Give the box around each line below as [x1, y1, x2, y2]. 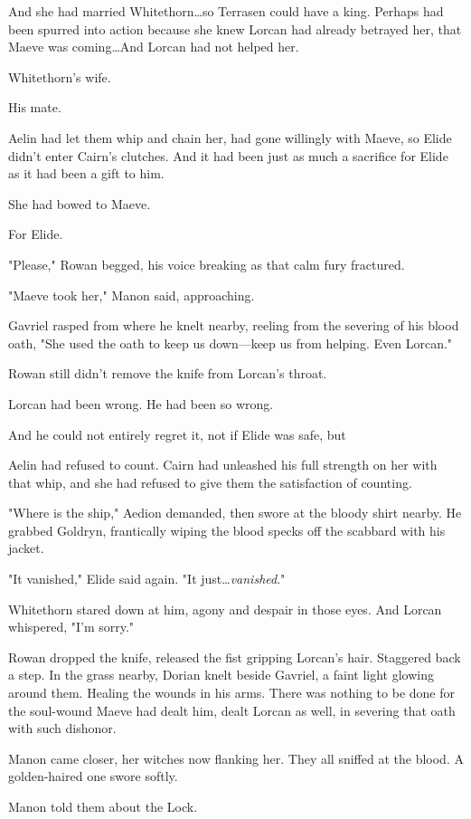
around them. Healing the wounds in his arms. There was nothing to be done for [8, 683, 455, 702]
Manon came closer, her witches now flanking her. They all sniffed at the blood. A [8, 748, 464, 767]
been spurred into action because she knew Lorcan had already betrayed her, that [8, 19, 462, 38]
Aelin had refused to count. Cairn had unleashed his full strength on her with [8, 455, 438, 474]
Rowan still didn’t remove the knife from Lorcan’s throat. [8, 364, 327, 383]
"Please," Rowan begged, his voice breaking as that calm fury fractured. [8, 254, 405, 273]
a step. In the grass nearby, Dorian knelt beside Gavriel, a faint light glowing [8, 665, 434, 684]
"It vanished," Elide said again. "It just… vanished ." [8, 569, 286, 588]
